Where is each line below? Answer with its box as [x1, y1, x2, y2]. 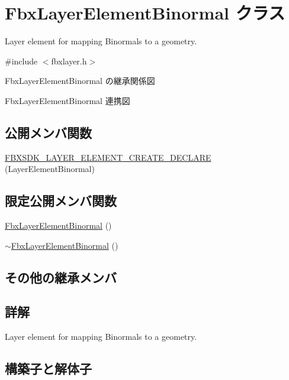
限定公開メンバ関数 [5, 191, 117, 210]
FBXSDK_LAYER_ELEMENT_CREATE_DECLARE [5, 151, 211, 163]
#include [5, 54, 38, 67]
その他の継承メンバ [5, 268, 117, 286]
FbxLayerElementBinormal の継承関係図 [5, 74, 155, 87]
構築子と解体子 [5, 359, 92, 378]
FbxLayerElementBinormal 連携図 [5, 94, 130, 106]
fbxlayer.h [51, 54, 87, 67]
